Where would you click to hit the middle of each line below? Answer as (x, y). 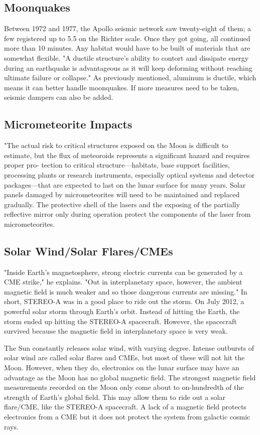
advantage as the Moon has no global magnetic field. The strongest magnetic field (130, 377)
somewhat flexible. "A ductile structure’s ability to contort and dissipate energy (126, 57)
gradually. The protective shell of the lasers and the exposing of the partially (122, 204)
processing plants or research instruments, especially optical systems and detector (129, 174)
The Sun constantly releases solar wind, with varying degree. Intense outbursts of (129, 347)
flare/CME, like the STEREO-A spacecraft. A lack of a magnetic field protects (125, 407)
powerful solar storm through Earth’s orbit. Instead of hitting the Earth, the (122, 311)
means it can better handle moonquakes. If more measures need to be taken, (121, 87)
